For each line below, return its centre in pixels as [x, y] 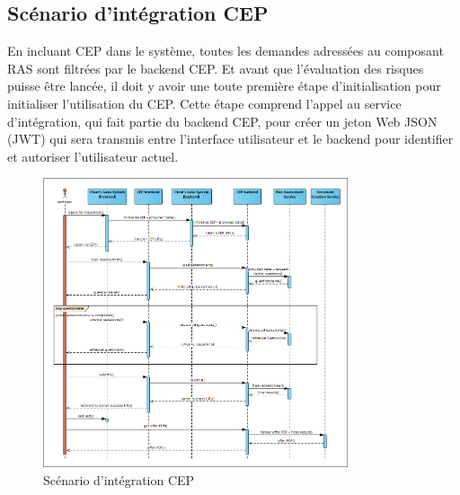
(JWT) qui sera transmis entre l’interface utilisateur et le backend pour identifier [230, 139]
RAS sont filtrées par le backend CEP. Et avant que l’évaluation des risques [216, 68]
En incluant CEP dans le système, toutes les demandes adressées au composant [226, 51]
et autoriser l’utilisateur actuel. [93, 156]
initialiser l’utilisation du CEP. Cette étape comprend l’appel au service [204, 103]
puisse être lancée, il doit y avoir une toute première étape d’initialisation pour [224, 86]
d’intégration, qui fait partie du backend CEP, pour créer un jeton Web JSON [222, 121]
